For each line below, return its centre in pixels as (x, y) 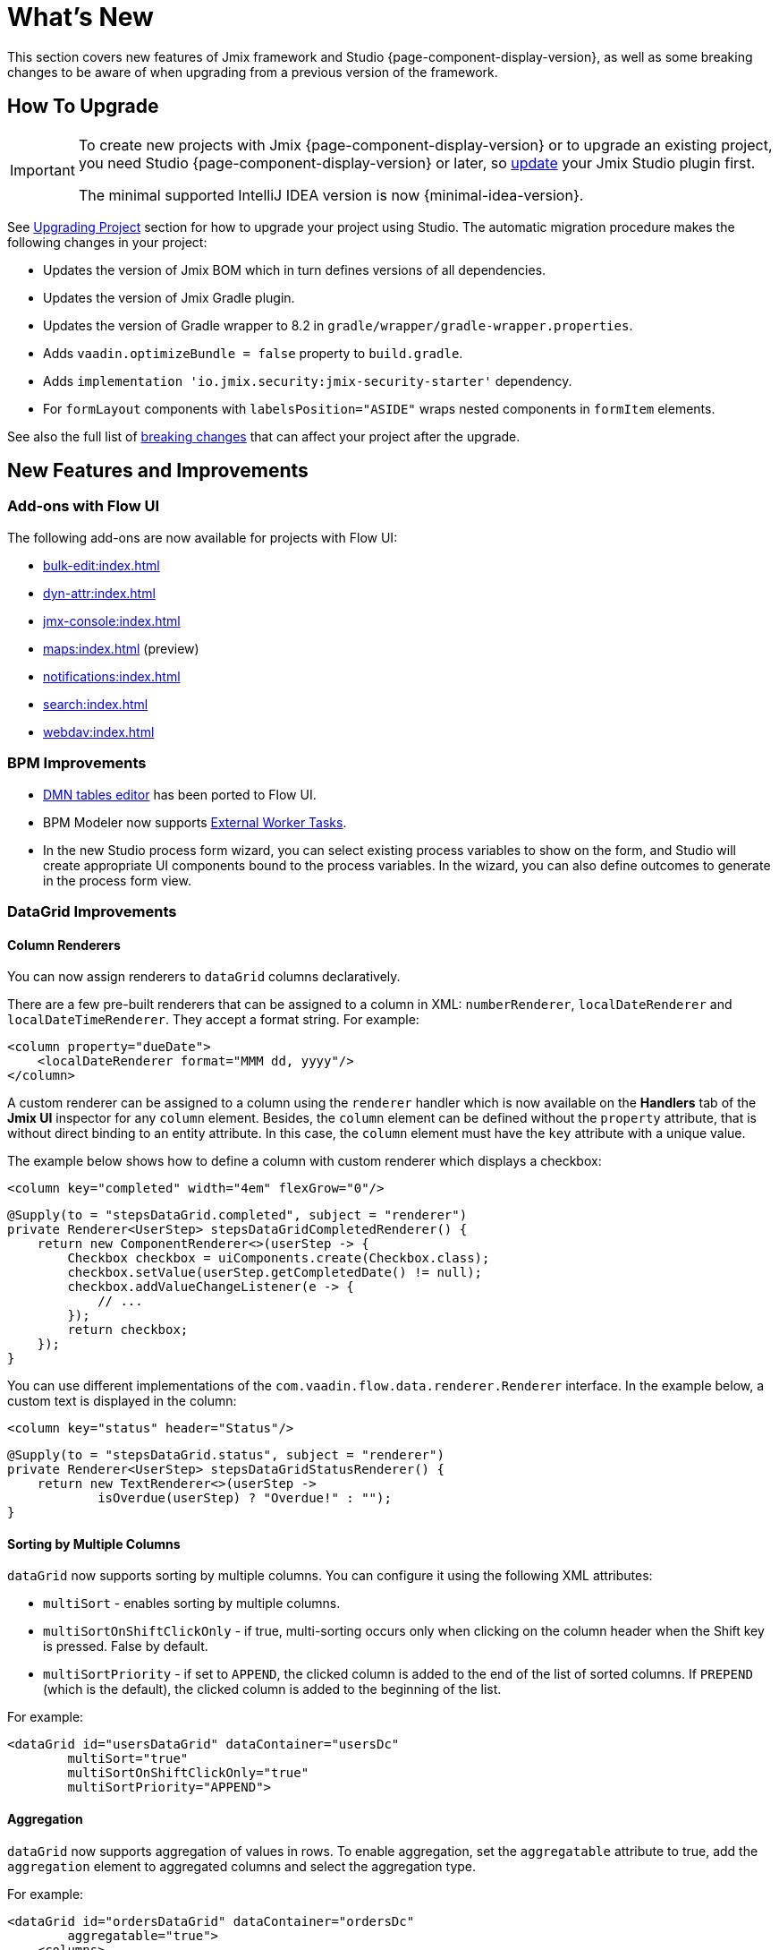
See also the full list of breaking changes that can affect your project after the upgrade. (264, 436)
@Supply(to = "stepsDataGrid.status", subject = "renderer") (226, 1455)
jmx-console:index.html (112, 620)
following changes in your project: (107, 242)
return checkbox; (128, 1330)
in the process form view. (117, 880)
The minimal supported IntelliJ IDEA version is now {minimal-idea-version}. (331, 195)
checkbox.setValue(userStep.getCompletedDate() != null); (275, 1273)
